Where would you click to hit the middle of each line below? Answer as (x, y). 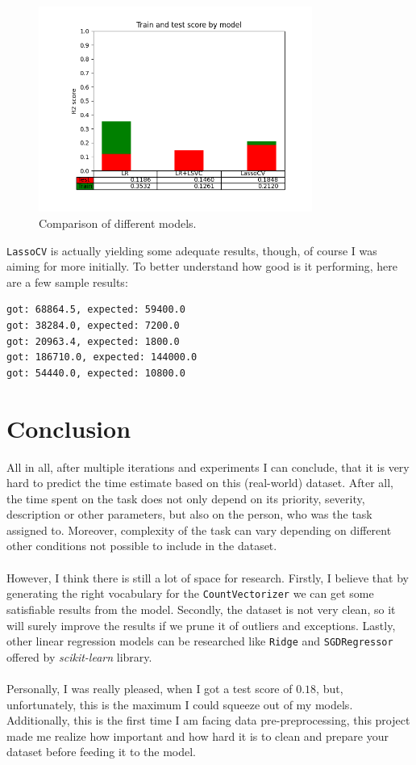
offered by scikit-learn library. (79, 656)
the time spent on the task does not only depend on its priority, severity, (186, 498)
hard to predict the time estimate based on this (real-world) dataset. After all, (200, 483)
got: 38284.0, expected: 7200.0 (93, 326)
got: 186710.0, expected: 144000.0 (102, 357)
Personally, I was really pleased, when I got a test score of (150, 688)
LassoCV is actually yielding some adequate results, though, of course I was (192, 250)
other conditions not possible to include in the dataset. (142, 546)
